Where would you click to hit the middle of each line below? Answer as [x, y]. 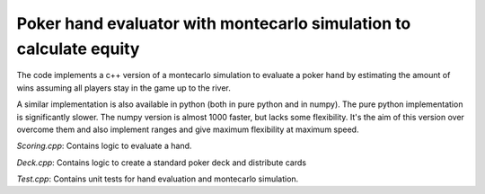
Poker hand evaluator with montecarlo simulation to [214, 23]
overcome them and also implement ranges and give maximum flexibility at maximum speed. [188, 129]
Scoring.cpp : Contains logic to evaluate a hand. [104, 146]
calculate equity [78, 48]
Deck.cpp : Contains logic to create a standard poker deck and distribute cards [162, 163]
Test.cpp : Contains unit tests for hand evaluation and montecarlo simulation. [158, 179]
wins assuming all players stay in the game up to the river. [123, 88]
